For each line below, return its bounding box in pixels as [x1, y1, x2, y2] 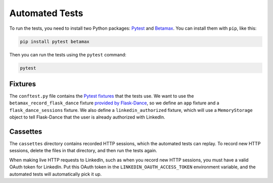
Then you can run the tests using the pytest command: [9, 51, 126, 57]
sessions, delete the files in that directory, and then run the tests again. [9, 148, 157, 154]
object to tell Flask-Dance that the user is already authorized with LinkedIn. [9, 114, 165, 120]
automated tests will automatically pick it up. [9, 171, 102, 177]
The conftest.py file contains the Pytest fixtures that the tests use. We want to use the [9, 93, 194, 99]
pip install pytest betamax [20, 38, 89, 44]
